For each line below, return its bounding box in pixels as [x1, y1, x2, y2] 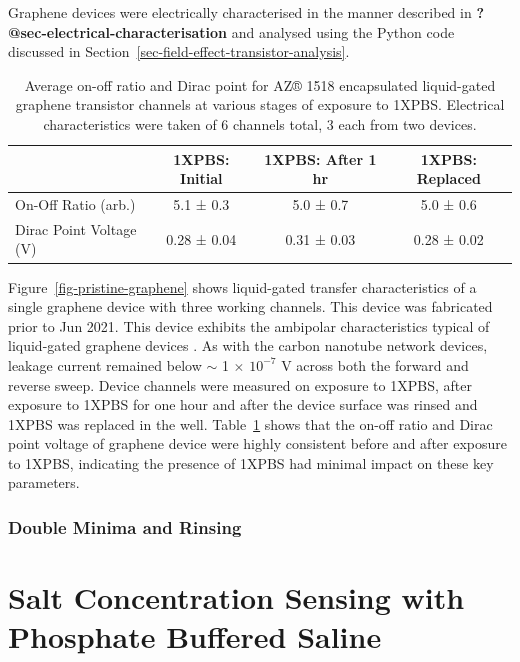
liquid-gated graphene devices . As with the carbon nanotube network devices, [8, 335, 488, 356]
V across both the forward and [281, 354, 469, 375]
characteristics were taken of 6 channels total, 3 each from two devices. [43, 113, 477, 134]
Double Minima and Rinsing [8, 514, 242, 539]
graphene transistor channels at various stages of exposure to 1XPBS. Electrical [15, 94, 505, 115]
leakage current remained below [8, 354, 202, 375]
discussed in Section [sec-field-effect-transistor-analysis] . [8, 41, 350, 62]
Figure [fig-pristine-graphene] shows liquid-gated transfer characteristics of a [8, 276, 477, 297]
